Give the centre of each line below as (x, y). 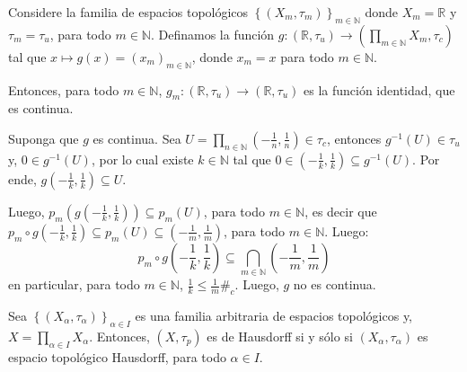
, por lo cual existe (142, 159)
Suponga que (44, 138)
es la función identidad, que (379, 89)
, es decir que (341, 211)
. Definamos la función (212, 34)
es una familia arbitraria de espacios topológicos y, (274, 315)
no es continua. (335, 284)
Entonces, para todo (64, 89)
